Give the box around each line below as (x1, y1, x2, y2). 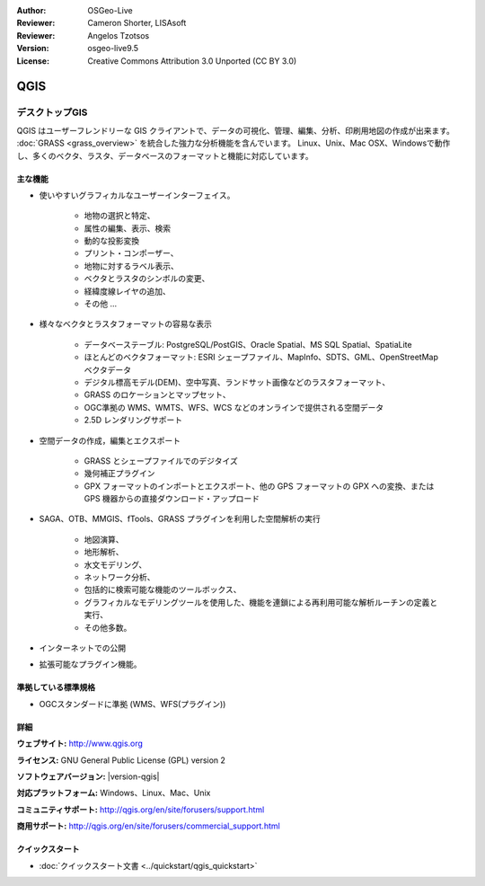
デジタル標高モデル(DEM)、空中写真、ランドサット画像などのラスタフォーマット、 (84, 377, 391, 387)
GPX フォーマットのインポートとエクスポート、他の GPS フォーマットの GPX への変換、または (84, 481, 435, 492)
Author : (16, 5, 47, 15)
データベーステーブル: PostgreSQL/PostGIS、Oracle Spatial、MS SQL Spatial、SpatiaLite (84, 339, 412, 350)
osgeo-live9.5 (87, 43, 139, 54)
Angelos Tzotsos (87, 30, 150, 40)
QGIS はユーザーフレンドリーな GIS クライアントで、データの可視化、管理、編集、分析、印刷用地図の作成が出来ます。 (16, 125, 455, 136)
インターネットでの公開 (39, 642, 126, 653)
